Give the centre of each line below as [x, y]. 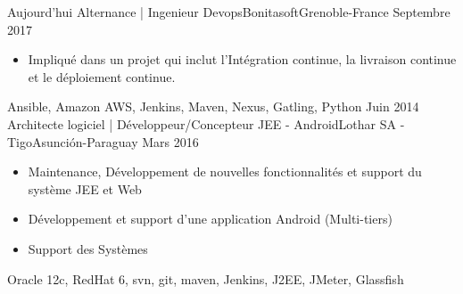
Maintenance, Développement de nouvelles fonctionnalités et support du [225, 171]
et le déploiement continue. [102, 76]
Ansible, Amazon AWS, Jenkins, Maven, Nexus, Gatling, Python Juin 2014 [213, 106]
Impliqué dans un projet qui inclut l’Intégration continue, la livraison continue [242, 59]
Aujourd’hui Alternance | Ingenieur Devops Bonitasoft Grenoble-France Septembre [229, 12]
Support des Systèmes [88, 248]
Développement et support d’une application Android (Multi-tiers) [210, 219]
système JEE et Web [85, 188]
